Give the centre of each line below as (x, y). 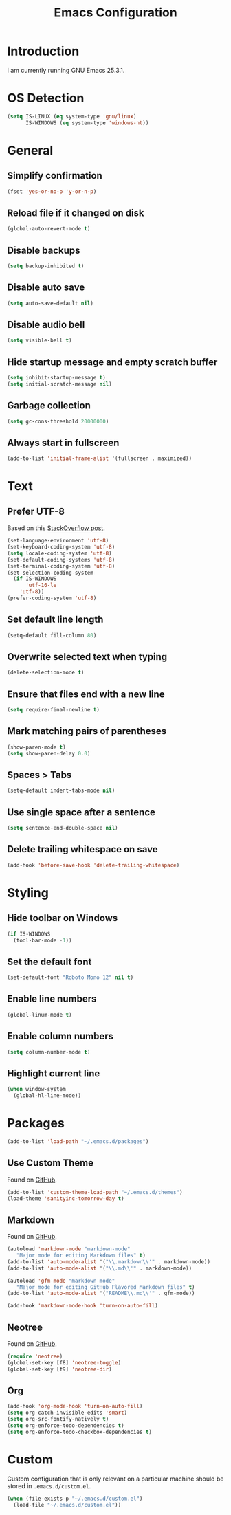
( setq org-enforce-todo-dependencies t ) (66, 1426)
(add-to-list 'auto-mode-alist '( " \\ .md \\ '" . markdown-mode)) (100, 1268)
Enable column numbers (60, 1036)
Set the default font (49, 961)
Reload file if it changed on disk (76, 213)
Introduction (43, 51)
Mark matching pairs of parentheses (87, 731)
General (30, 150)
